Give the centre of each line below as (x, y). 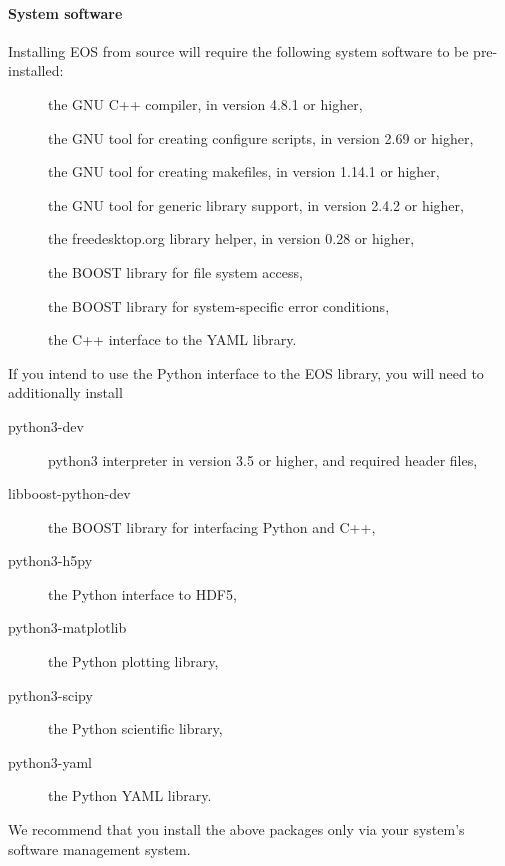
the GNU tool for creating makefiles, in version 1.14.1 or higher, (244, 171)
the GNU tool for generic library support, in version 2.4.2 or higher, (256, 204)
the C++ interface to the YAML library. (172, 339)
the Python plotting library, (133, 661)
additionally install (65, 392)
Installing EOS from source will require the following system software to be (238, 50)
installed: (36, 70)
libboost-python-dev (69, 493)
